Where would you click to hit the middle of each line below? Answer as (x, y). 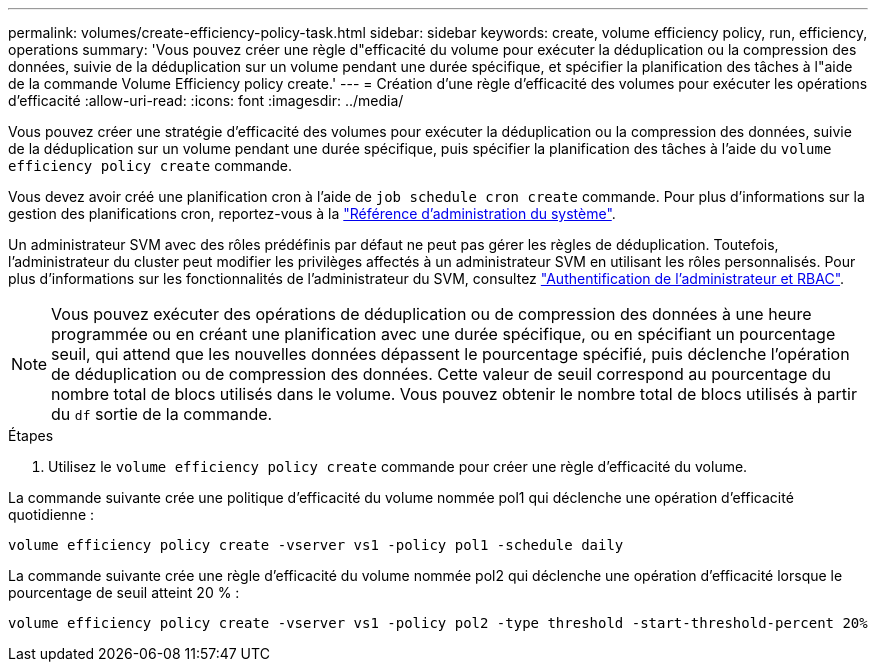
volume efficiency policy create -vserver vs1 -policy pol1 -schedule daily (316, 545)
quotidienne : (51, 514)
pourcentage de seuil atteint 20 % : (124, 592)
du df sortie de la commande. (162, 414)
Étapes (31, 435)
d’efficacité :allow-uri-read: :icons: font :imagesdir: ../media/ (206, 100)
